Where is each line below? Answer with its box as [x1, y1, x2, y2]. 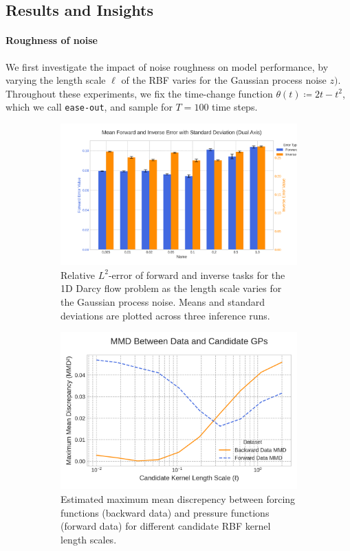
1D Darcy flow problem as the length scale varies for [61, 281, 282, 295]
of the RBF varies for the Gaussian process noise [121, 73, 327, 87]
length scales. [61, 532, 117, 546]
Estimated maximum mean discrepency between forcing [61, 491, 296, 506]
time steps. [212, 100, 258, 114]
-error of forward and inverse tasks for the [108, 267, 285, 282]
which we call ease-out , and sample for [6, 100, 173, 114]
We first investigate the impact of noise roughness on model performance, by [6, 59, 329, 74]
